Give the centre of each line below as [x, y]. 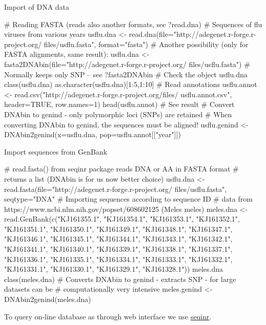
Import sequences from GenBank [56, 151]
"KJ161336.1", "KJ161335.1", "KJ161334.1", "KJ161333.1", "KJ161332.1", [118, 259]
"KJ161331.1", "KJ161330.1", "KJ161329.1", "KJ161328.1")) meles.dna [114, 269]
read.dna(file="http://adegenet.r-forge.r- [192, 34]
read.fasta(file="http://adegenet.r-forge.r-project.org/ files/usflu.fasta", [116, 189]
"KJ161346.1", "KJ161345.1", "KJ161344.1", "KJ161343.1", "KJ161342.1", [118, 239]
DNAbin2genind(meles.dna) [48, 299]
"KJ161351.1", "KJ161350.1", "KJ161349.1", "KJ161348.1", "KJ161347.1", [118, 229]
